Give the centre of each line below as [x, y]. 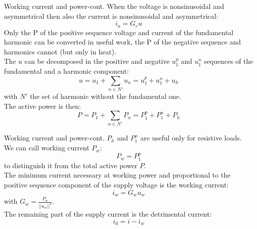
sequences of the [229, 61]
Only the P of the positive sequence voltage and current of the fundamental [119, 32]
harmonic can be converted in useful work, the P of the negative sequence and [123, 42]
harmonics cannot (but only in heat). [60, 51]
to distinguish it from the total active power [71, 165]
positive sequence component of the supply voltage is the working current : [116, 185]
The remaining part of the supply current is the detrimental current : [108, 213]
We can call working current [47, 148]
